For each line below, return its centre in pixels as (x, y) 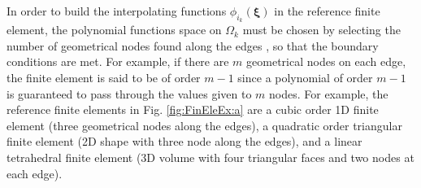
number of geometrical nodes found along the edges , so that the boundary (193, 45)
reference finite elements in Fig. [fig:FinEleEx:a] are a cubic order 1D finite (193, 109)
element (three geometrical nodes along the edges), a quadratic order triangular (204, 125)
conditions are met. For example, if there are (118, 61)
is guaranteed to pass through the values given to (129, 93)
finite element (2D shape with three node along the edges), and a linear (184, 141)
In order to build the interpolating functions (117, 11)
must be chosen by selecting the (321, 30)
